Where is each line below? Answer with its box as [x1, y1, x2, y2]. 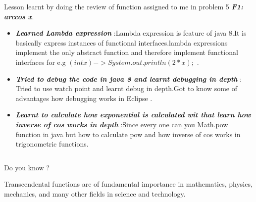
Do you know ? [4, 162, 50, 172]
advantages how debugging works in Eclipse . [15, 93, 153, 103]
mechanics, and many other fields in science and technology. [4, 188, 186, 199]
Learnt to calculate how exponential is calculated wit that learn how [15, 109, 251, 120]
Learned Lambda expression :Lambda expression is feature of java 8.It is [15, 28, 247, 38]
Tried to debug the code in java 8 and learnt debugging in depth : [15, 73, 242, 84]
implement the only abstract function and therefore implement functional [15, 47, 238, 57]
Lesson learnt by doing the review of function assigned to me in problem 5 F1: [4, 1, 243, 11]
